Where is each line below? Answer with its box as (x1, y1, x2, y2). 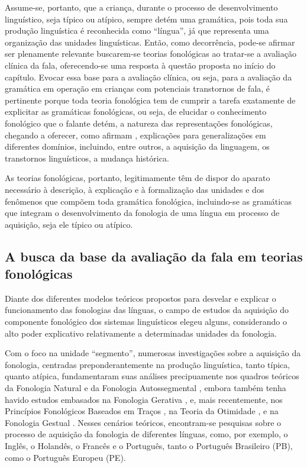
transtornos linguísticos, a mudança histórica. (5, 151, 169, 164)
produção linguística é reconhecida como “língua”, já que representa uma (5, 24, 269, 37)
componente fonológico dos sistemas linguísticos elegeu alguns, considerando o (5, 315, 287, 328)
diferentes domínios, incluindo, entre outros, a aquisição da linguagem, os (5, 140, 270, 153)
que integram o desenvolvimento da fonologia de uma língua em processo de (5, 206, 280, 219)
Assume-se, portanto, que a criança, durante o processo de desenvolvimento (5, 1, 278, 13)
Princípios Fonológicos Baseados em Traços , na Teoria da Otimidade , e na (5, 405, 279, 417)
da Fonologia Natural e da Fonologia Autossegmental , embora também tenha (5, 382, 286, 394)
